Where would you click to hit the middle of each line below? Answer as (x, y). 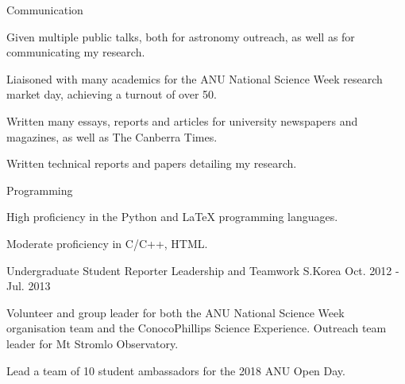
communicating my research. (76, 52)
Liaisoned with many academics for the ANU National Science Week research (195, 78)
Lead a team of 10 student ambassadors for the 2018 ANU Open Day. (176, 370)
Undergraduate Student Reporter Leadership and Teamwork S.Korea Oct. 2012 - (203, 270)
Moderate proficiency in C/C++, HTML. (107, 243)
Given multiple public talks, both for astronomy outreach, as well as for (181, 36)
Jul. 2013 (29, 286)
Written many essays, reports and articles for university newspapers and (182, 120)
